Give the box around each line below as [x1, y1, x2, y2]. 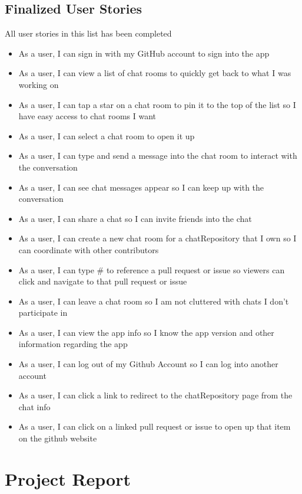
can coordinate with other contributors [18, 243, 159, 256]
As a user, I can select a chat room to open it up [18, 129, 195, 142]
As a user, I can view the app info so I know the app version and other [18, 326, 274, 338]
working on [18, 78, 59, 90]
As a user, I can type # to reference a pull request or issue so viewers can [18, 263, 285, 276]
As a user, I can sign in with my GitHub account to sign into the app [18, 47, 270, 59]
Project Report [5, 466, 131, 490]
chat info [18, 400, 51, 413]
